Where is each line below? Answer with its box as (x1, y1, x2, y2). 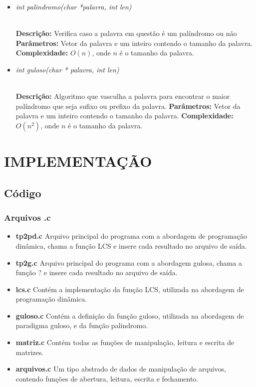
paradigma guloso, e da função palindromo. (15, 320, 148, 331)
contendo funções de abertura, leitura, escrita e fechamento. (15, 373, 199, 384)
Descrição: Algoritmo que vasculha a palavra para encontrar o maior (15, 91, 230, 101)
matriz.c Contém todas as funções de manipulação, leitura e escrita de (15, 337, 235, 348)
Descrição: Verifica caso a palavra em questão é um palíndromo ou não (15, 28, 237, 38)
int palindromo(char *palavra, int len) (15, 1, 132, 11)
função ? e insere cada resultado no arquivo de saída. (15, 267, 178, 278)
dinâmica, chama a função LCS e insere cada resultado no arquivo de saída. (15, 240, 247, 251)
